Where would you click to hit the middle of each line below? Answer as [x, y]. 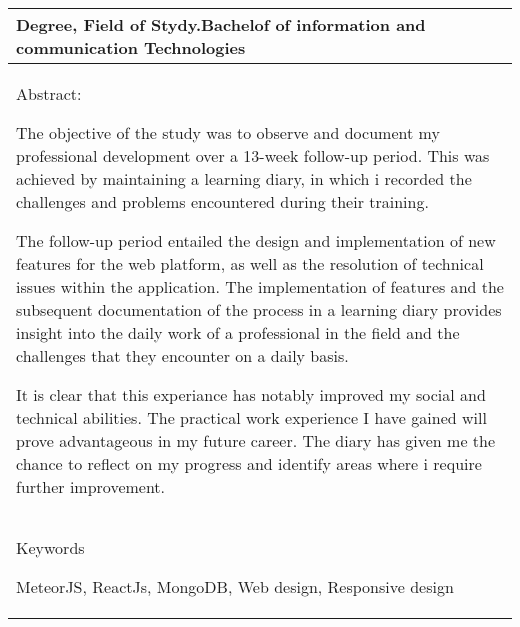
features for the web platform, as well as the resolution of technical [250, 263]
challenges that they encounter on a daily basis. [182, 355]
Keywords [50, 547]
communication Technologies [131, 47]
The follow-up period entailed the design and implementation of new [256, 240]
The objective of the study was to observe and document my [228, 132]
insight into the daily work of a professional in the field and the [238, 332]
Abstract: [49, 93]
